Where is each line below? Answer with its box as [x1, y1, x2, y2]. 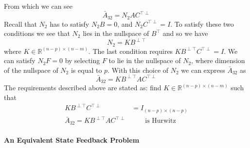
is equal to [71, 65, 102, 75]
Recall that [4, 18, 37, 29]
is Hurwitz [145, 117, 176, 125]
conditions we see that [4, 28, 70, 38]
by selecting [65, 55, 100, 66]
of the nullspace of [4, 65, 58, 75]
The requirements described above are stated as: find [4, 82, 161, 93]
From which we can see [4, 1, 73, 11]
